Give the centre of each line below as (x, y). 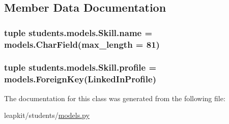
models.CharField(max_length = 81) (82, 44)
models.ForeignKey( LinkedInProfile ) (80, 79)
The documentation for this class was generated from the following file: (115, 98)
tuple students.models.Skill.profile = (80, 67)
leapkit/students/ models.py (47, 115)
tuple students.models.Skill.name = (78, 32)
